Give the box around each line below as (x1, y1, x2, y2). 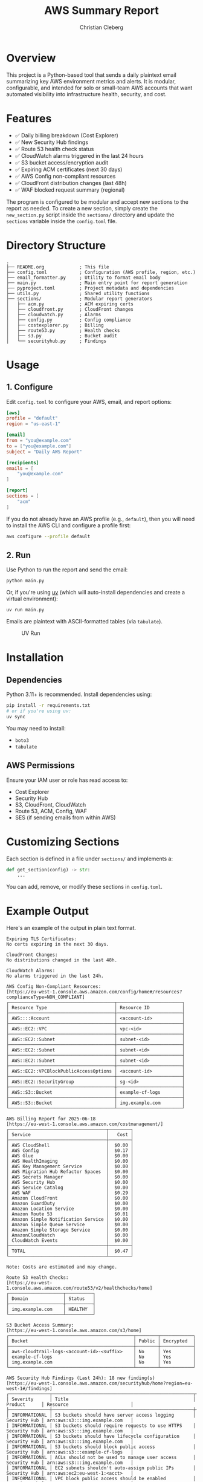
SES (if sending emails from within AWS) (14, 814, 116, 821)
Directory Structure (6, 238, 106, 252)
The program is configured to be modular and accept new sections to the (6, 198, 188, 206)
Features (6, 111, 52, 125)
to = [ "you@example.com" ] (6, 443, 71, 449)
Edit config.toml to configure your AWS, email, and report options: (6, 398, 172, 405)
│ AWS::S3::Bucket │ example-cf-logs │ (6, 1090, 185, 1096)
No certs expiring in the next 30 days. (6, 941, 110, 947)
